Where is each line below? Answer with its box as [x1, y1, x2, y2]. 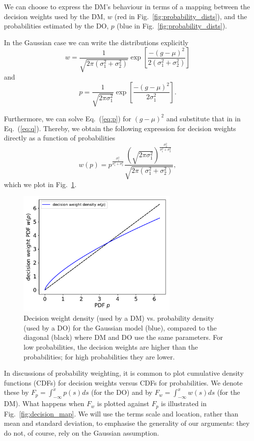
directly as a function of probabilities [4, 133, 115, 143]
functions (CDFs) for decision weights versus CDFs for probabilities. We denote [4, 377, 243, 387]
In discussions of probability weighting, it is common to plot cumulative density [4, 368, 244, 378]
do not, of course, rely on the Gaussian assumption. [4, 427, 159, 438]
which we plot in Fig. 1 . [4, 179, 77, 189]
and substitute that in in [166, 113, 241, 123]
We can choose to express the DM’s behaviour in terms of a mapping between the [4, 1, 250, 11]
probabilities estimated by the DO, [4, 21, 109, 31]
